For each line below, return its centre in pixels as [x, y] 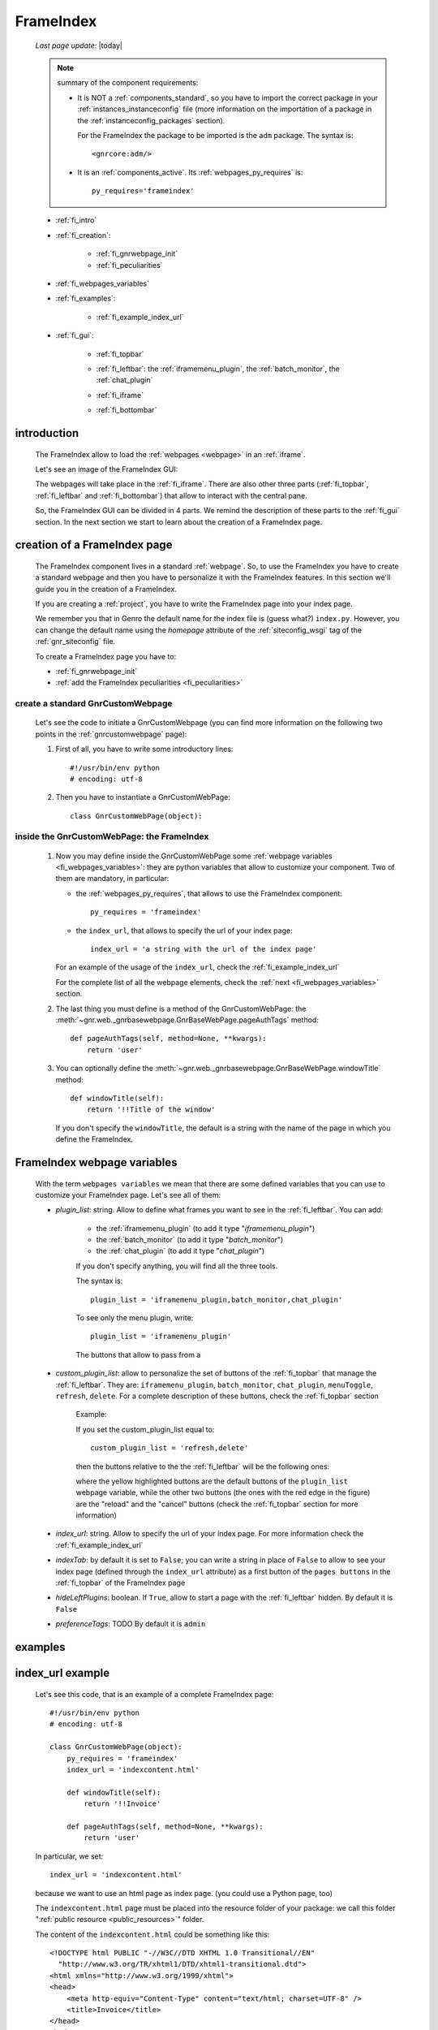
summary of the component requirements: [128, 83]
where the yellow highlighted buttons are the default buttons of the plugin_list [212, 1481]
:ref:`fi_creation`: [83, 235]
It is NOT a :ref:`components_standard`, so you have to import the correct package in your [228, 97]
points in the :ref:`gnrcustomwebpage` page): [111, 734]
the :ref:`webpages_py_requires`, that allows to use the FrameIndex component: [209, 893]
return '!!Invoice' [122, 1804]
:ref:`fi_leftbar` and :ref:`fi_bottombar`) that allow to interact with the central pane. [171, 495]
